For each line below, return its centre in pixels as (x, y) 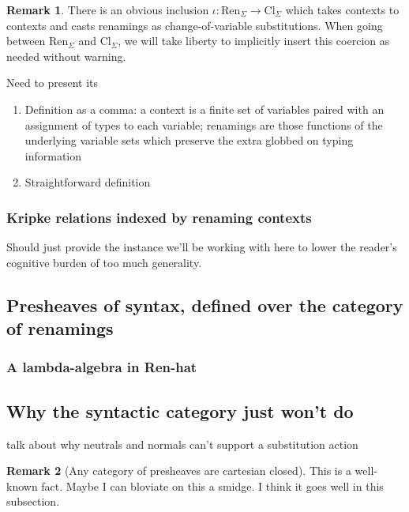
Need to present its (53, 83)
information (53, 155)
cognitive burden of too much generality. (104, 262)
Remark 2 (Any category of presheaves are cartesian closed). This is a (179, 471)
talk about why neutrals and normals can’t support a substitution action (182, 444)
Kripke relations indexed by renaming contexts (159, 217)
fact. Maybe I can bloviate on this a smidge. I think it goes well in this (212, 486)
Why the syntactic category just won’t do (180, 410)
